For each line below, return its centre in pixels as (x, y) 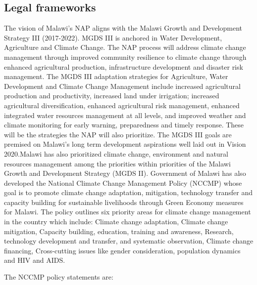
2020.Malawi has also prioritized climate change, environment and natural (116, 153)
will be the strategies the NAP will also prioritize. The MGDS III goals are (118, 134)
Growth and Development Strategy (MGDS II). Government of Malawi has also (125, 173)
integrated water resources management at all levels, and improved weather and (125, 115)
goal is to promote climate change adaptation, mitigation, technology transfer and (128, 192)
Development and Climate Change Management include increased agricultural (122, 86)
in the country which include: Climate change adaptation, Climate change (116, 222)
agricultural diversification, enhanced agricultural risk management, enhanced (122, 105)
